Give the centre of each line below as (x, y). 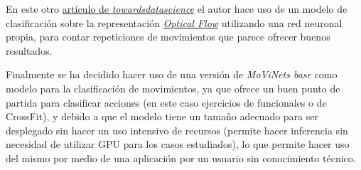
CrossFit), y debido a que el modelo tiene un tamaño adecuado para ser (162, 116)
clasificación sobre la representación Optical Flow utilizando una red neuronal (174, 22)
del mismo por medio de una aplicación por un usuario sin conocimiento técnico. (181, 158)
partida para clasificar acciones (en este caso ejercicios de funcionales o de (166, 102)
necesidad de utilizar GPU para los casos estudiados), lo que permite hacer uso (178, 144)
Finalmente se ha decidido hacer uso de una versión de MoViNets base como (172, 74)
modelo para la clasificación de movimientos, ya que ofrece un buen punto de (173, 88)
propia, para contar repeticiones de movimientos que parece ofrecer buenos (168, 37)
